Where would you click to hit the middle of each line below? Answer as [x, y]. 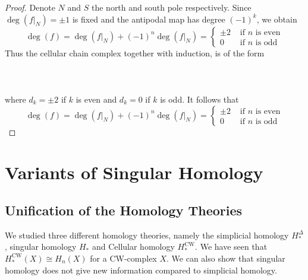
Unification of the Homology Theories [124, 210]
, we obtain [277, 19]
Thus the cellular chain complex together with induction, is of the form [135, 52]
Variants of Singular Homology [134, 172]
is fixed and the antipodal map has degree [149, 19]
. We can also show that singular [226, 258]
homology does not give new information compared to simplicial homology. [141, 270]
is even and [96, 99]
